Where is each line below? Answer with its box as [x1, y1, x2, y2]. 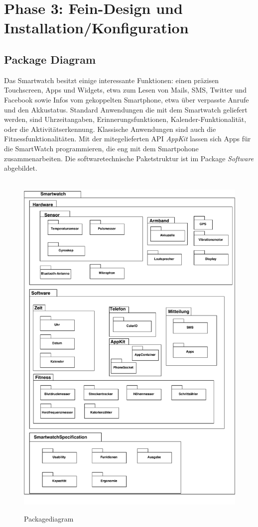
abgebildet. [4, 163, 37, 173]
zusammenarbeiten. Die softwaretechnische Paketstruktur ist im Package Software [4, 153, 254, 163]
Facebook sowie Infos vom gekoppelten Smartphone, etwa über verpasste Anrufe [4, 94, 249, 105]
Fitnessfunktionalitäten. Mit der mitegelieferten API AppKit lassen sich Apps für [4, 133, 251, 144]
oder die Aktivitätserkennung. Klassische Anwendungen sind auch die [4, 123, 216, 134]
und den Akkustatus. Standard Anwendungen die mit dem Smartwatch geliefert [4, 104, 248, 114]
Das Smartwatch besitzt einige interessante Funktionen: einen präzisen [4, 75, 219, 85]
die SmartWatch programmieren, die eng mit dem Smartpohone [4, 143, 199, 153]
